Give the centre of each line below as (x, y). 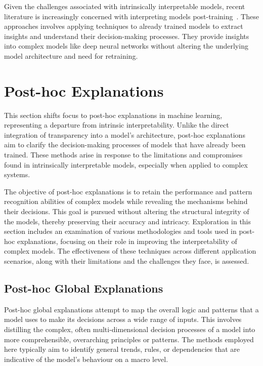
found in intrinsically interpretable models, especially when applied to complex (126, 164)
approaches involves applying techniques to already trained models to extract (124, 26)
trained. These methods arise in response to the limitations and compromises (123, 155)
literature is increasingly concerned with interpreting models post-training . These (131, 16)
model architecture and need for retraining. (71, 55)
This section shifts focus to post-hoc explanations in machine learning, (113, 115)
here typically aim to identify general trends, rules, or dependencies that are (122, 349)
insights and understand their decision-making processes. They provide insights (127, 36)
